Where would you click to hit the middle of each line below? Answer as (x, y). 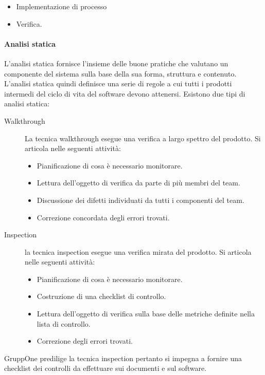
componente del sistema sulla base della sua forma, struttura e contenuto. (120, 73)
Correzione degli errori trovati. (85, 341)
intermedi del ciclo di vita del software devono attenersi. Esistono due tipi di (125, 93)
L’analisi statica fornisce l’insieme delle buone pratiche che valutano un (116, 63)
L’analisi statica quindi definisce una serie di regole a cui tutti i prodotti (118, 83)
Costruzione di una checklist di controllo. (101, 296)
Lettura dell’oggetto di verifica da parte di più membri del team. (138, 183)
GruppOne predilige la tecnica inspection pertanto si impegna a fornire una (123, 358)
